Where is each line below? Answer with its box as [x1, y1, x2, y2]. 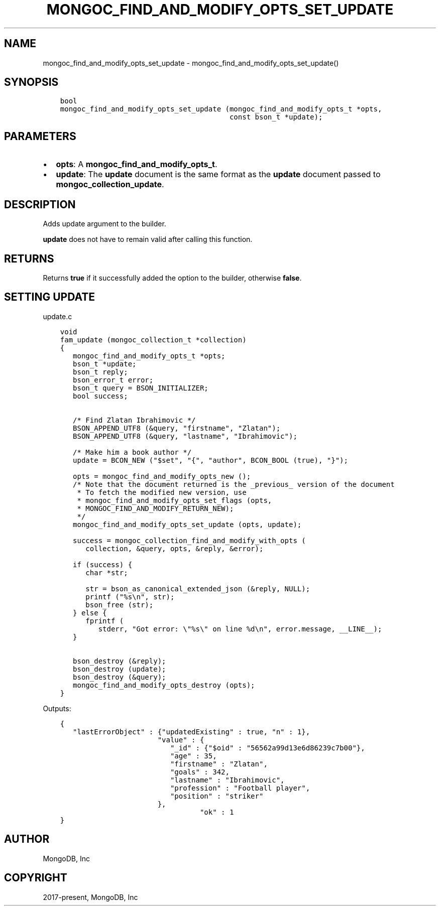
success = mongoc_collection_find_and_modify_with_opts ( [73, 536, 306, 545]
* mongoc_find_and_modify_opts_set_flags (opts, [77, 496, 272, 504]
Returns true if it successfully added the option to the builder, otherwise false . [43, 273, 302, 282]
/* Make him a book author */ [73, 448, 192, 456]
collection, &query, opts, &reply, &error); [85, 544, 264, 553]
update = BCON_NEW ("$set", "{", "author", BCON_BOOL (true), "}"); [73, 456, 348, 464]
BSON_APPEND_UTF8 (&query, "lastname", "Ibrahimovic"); [73, 432, 297, 440]
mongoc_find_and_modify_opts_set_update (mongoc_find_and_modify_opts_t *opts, [60, 105, 382, 113]
